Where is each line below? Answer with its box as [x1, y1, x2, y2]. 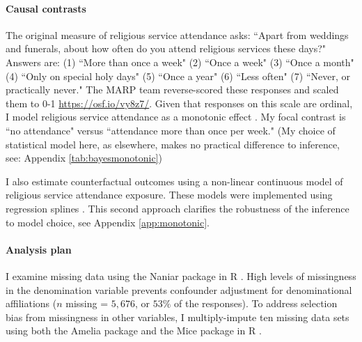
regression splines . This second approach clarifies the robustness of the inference [6, 201, 349, 215]
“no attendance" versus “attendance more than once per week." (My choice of [6, 123, 336, 137]
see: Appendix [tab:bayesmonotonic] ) [6, 150, 162, 165]
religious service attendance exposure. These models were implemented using [6, 187, 333, 202]
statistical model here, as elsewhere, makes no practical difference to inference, [6, 137, 340, 151]
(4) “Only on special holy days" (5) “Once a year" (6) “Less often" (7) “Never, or [6, 68, 350, 83]
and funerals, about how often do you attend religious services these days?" [6, 41, 326, 56]
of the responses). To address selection [174, 296, 338, 311]
